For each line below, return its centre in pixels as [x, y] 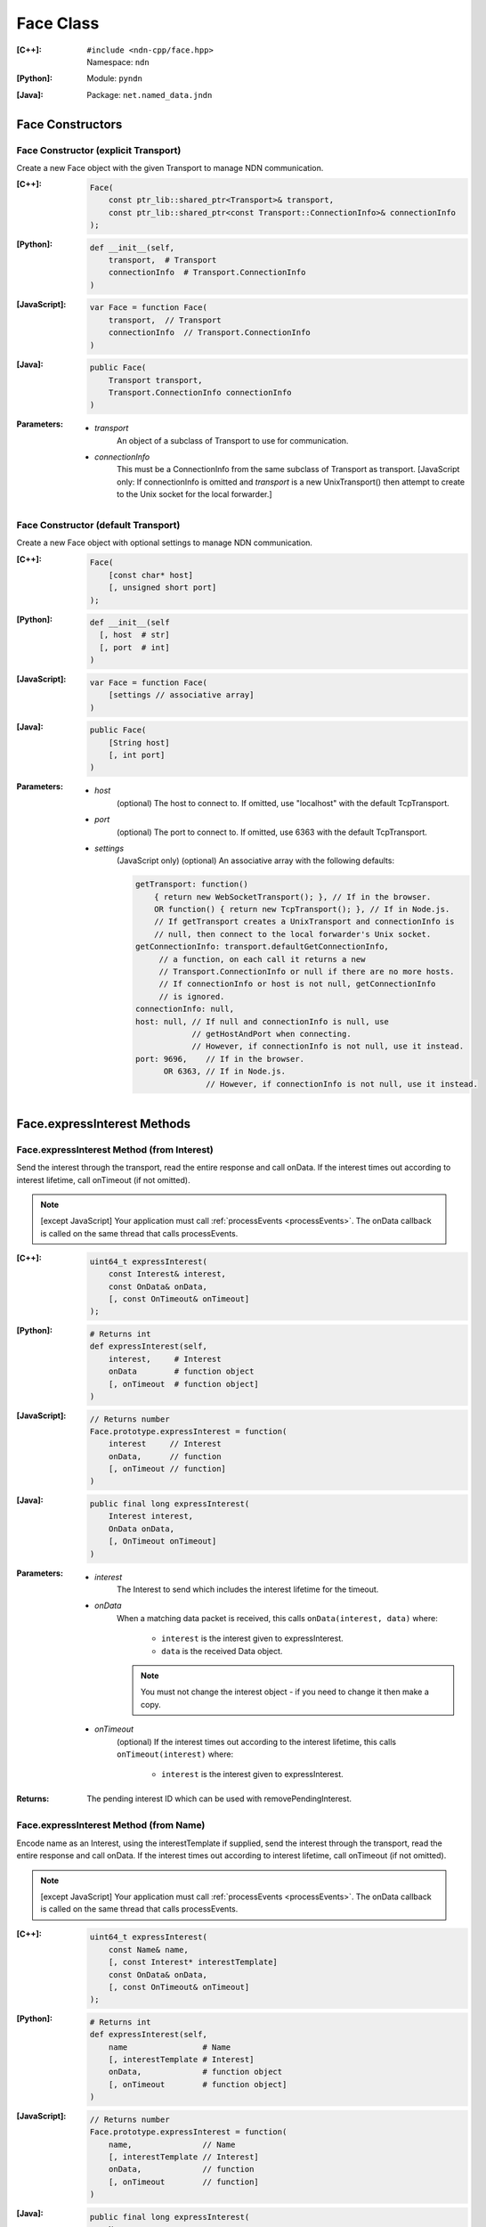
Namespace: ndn [118, 61]
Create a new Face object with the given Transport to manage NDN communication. [170, 167]
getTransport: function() [191, 885]
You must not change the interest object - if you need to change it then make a [285, 1692]
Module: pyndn [114, 78]
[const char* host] [151, 575]
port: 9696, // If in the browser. [220, 1059]
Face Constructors [69, 124]
